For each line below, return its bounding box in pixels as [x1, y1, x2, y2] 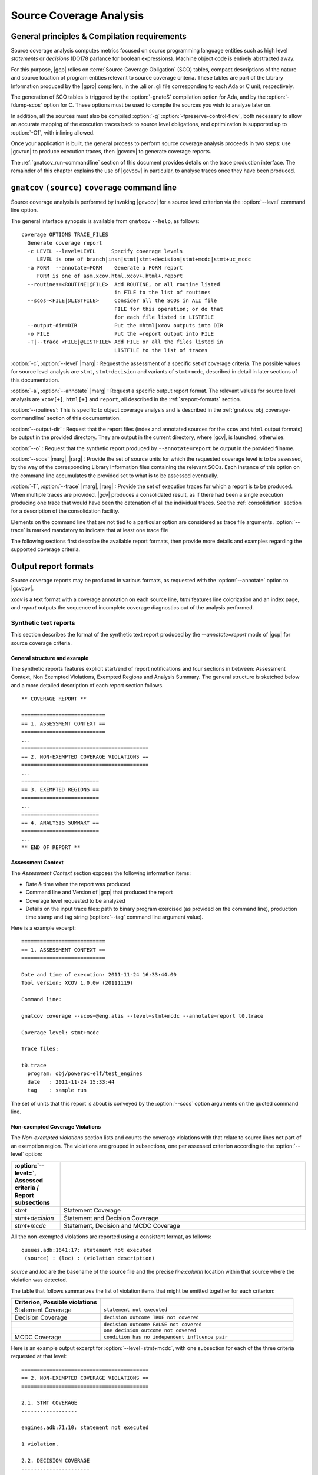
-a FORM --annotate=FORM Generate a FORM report [27, 264, 183, 271]
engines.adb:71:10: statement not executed [21, 1424, 149, 1431]
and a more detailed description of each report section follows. [11, 681, 164, 689]
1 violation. [21, 1441, 59, 1448]
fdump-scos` [11, 101, 42, 109]
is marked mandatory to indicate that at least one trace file [26, 527, 168, 534]
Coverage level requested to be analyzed [25, 897, 126, 904]
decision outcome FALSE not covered [103, 1321, 202, 1327]
